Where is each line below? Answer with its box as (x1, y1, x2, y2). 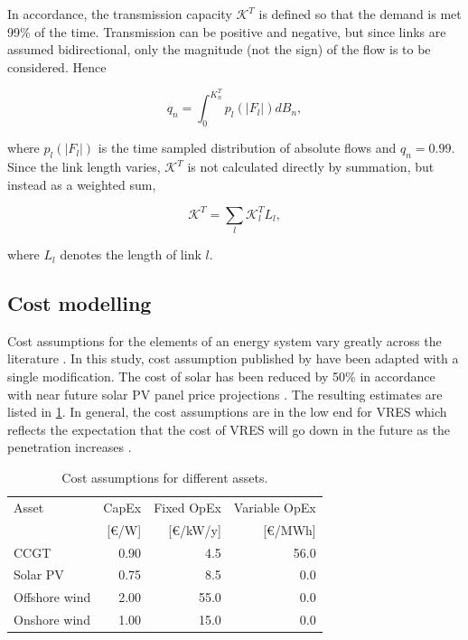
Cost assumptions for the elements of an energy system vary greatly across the (7, 331, 442, 350)
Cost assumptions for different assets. (61, 468, 268, 486)
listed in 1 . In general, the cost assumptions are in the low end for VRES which (7, 402, 447, 421)
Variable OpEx (233, 497, 316, 516)
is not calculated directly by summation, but (187, 157, 435, 176)
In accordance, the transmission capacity (7, 5, 232, 23)
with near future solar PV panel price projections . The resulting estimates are (7, 384, 443, 403)
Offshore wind (14, 588, 91, 607)
